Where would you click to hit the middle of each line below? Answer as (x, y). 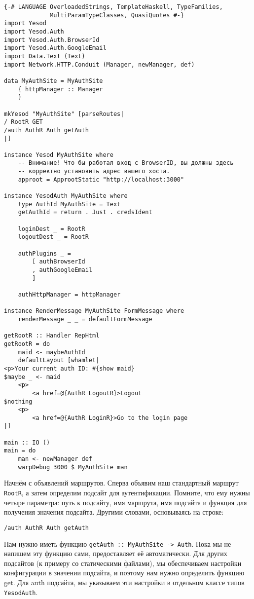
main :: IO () (27, 442)
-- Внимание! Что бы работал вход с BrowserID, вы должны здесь (126, 163)
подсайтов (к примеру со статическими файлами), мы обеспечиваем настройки (123, 563)
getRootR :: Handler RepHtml (52, 336)
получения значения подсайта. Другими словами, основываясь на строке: (114, 512)
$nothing (18, 401)
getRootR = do (27, 344)
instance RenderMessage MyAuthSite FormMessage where (94, 311)
